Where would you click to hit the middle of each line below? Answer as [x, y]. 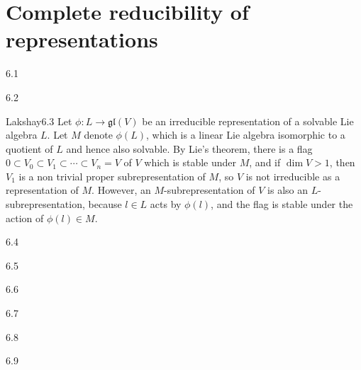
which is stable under [190, 162]
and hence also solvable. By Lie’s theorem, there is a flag [189, 148]
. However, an [121, 190]
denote [98, 135]
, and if [265, 162]
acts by [166, 204]
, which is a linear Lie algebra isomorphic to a [245, 135]
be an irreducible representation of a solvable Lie [248, 121]
